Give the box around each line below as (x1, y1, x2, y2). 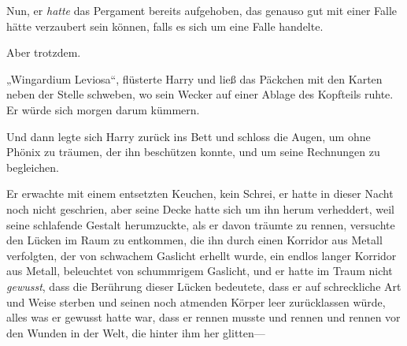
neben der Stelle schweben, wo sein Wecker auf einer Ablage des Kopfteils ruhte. (6, 86, 394, 102)
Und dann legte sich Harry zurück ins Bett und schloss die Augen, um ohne (6, 128, 371, 144)
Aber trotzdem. (6, 44, 81, 61)
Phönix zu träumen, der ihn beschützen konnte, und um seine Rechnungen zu (6, 143, 380, 160)
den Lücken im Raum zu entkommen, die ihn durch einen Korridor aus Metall (6, 232, 383, 248)
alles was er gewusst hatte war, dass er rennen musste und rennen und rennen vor (6, 309, 401, 326)
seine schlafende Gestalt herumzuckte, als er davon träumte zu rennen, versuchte (6, 216, 395, 233)
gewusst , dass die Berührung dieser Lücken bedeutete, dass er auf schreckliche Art (6, 277, 401, 294)
